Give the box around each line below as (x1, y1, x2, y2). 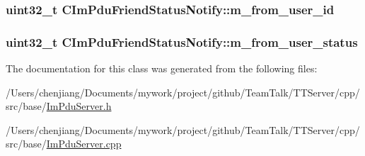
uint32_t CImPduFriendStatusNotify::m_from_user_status (6, 33, 358, 50)
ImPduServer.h (46, 99, 112, 113)
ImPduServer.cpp (46, 136, 122, 151)
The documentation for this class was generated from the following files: (6, 61, 318, 76)
